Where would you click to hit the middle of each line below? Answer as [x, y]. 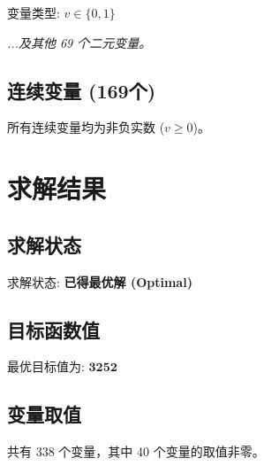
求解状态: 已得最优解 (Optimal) [100, 281]
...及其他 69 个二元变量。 [79, 42]
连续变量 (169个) [82, 90]
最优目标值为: [46, 366]
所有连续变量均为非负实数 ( [86, 127]
